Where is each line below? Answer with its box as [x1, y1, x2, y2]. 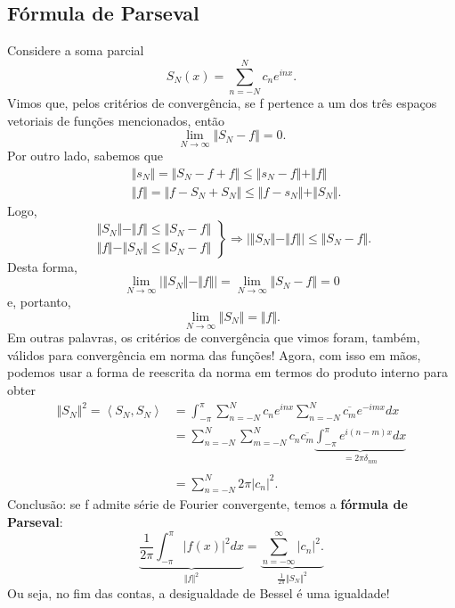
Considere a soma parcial [7, 41, 144, 60]
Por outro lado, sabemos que [7, 146, 164, 165]
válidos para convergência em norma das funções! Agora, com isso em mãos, [7, 345, 421, 364]
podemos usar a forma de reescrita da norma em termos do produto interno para [7, 363, 448, 382]
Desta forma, [7, 257, 77, 275]
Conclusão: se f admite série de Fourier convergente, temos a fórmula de [7, 495, 408, 514]
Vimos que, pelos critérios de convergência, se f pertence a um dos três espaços [7, 93, 437, 111]
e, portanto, [7, 292, 71, 311]
